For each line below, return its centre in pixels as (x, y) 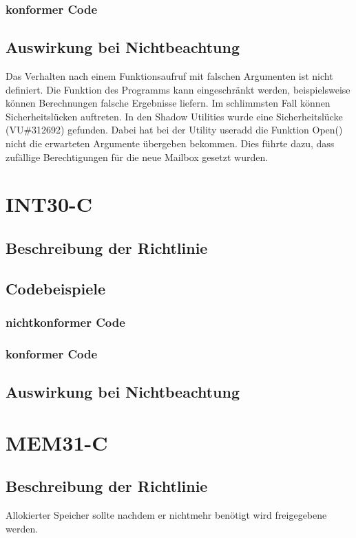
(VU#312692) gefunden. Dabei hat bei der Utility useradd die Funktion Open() (174, 130)
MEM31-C (57, 442)
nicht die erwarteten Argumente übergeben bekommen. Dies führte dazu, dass (170, 143)
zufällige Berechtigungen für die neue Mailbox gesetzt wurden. (137, 157)
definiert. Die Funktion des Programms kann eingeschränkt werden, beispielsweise (178, 89)
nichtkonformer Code (65, 322)
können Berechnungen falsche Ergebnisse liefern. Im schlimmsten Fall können (168, 103)
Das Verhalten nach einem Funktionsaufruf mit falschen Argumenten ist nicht (169, 76)
